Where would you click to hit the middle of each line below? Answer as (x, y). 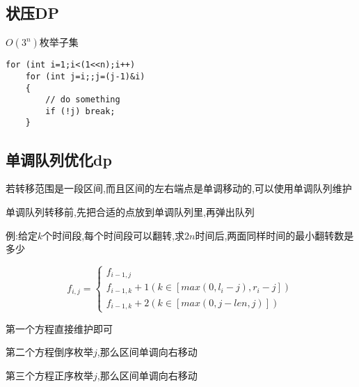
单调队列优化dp (59, 159)
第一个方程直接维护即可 (59, 328)
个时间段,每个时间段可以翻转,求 (113, 235)
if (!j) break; (80, 111)
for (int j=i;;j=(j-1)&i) (85, 76)
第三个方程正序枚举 (49, 375)
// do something (83, 100)
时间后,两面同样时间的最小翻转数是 (274, 235)
